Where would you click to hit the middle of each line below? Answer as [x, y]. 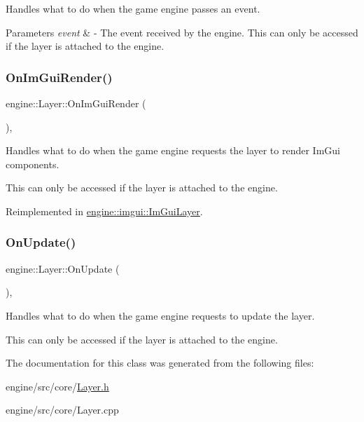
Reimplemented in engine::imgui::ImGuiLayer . [104, 211]
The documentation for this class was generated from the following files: [160, 363]
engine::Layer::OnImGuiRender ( [76, 103]
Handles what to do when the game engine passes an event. [133, 8]
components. [33, 164]
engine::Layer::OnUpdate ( [63, 268]
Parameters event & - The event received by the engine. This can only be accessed [182, 32]
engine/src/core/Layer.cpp [62, 410]
